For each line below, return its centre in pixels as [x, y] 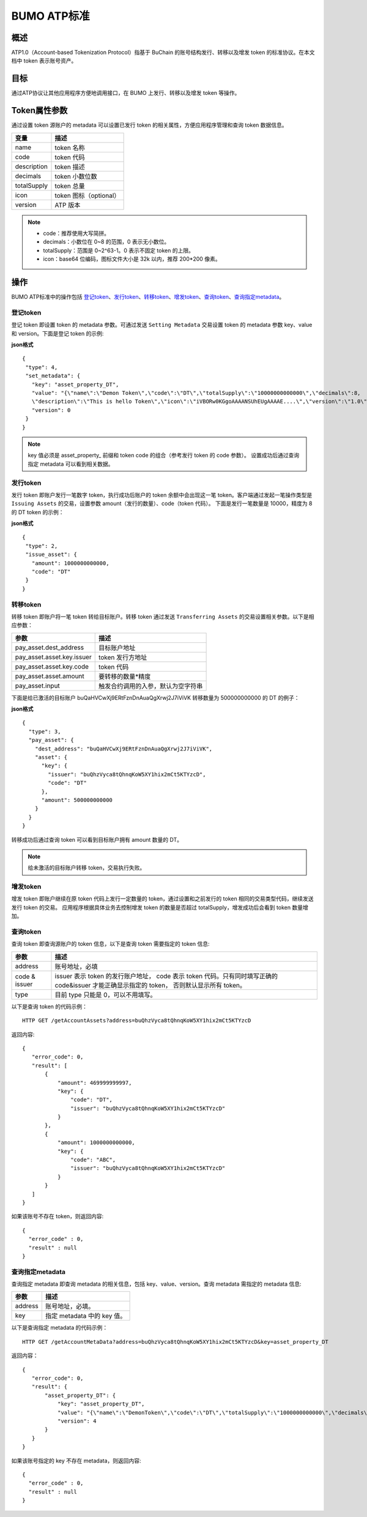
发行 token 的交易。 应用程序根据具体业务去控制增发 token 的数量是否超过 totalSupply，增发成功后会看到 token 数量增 [160, 907]
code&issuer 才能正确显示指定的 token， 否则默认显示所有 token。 [150, 985]
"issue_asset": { [51, 555]
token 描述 [70, 167]
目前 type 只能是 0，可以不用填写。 [106, 995]
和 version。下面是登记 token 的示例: [57, 333]
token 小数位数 [76, 176]
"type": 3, [45, 731]
